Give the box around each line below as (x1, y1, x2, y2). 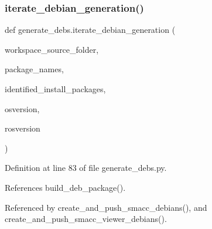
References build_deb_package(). (5, 181, 126, 193)
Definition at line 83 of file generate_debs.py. (5, 161, 167, 174)
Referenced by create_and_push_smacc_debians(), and (5, 201, 207, 213)
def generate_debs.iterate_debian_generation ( (5, 23, 176, 36)
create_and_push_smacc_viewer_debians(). (5, 213, 167, 225)
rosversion (5, 122, 40, 134)
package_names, (5, 63, 64, 75)
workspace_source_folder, (5, 43, 99, 55)
